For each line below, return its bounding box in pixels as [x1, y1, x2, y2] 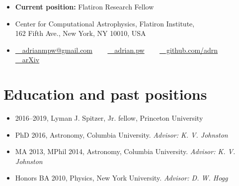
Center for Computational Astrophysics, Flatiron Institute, [15, 18, 195, 28]
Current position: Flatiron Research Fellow [15, 1, 154, 11]
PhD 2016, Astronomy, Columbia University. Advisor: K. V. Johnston [15, 129, 228, 140]
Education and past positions [3, 84, 207, 104]
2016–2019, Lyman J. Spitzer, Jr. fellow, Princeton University [15, 113, 203, 123]
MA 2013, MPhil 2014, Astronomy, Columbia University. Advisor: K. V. [15, 146, 236, 157]
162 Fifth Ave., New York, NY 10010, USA [15, 28, 146, 38]
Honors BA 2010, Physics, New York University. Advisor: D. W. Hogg [15, 173, 228, 183]
